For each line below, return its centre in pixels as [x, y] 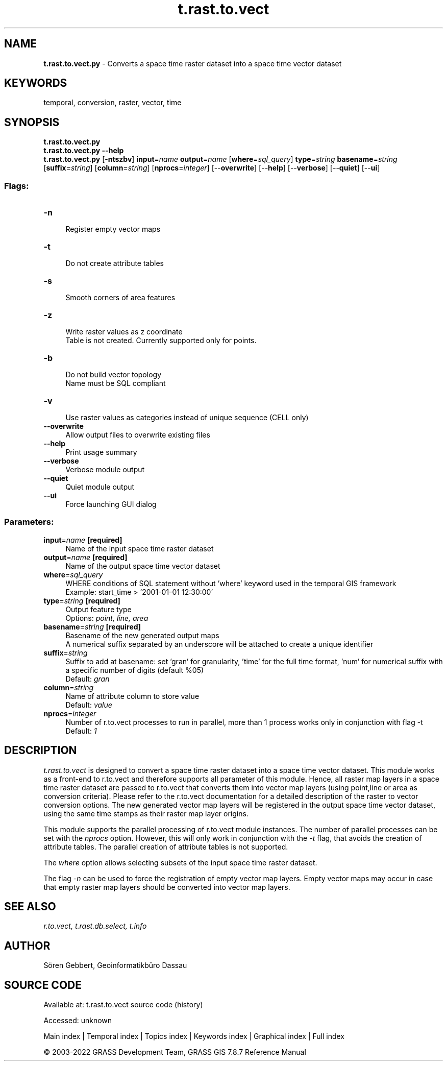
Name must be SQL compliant [116, 383]
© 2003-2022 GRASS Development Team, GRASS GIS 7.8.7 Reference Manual [175, 1052]
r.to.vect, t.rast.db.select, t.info [95, 926]
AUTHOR [27, 946]
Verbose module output [105, 470]
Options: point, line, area [107, 618]
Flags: [17, 186]
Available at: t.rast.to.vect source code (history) [123, 1005]
